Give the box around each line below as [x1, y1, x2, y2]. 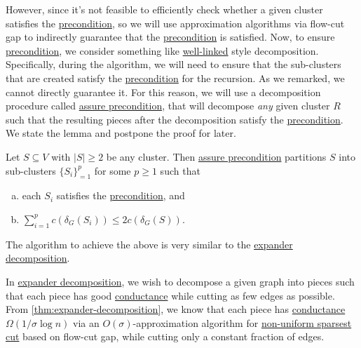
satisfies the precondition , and [56, 188, 185, 203]
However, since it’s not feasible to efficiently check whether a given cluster [6, 2, 323, 16]
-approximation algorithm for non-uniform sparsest [132, 315, 352, 330]
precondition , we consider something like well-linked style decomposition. [6, 43, 319, 58]
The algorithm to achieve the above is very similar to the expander [6, 236, 293, 251]
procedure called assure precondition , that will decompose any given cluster [6, 98, 330, 113]
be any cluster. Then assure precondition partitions [106, 149, 327, 163]
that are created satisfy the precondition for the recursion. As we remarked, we [6, 70, 345, 85]
